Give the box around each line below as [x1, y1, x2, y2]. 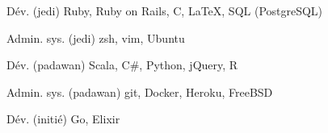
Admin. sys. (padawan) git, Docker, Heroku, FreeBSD [6, 83, 273, 100]
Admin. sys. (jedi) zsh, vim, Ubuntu [6, 29, 185, 46]
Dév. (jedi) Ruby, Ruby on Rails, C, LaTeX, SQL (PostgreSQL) [6, 2, 323, 19]
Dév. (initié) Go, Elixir [6, 110, 120, 127]
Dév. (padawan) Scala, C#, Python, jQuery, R [6, 56, 238, 73]
